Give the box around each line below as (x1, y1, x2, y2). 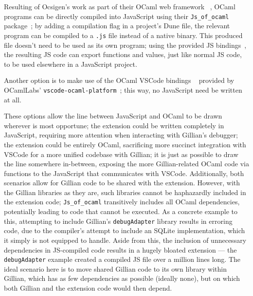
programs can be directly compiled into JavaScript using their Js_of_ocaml (4, 11, 229, 21)
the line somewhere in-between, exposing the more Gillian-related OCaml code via (4, 158, 249, 169)
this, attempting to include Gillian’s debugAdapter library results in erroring (4, 216, 233, 226)
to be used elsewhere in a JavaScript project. (4, 59, 137, 69)
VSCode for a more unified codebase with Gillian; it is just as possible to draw (4, 149, 238, 159)
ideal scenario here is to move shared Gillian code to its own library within (4, 263, 227, 274)
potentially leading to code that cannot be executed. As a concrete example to (4, 206, 237, 217)
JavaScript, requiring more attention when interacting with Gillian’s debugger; (4, 130, 238, 140)
